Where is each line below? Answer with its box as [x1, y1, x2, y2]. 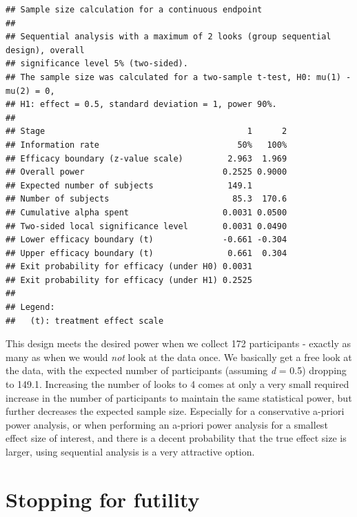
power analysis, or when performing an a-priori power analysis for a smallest [6, 417, 328, 431]
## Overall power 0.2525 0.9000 [6, 167, 287, 177]
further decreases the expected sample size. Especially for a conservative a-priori [6, 404, 345, 418]
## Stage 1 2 [6, 126, 287, 137]
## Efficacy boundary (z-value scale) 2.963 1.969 [6, 153, 287, 164]
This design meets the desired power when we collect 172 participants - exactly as [6, 336, 351, 351]
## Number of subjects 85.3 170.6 [6, 194, 287, 204]
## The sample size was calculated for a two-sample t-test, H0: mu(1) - [6, 72, 351, 82]
